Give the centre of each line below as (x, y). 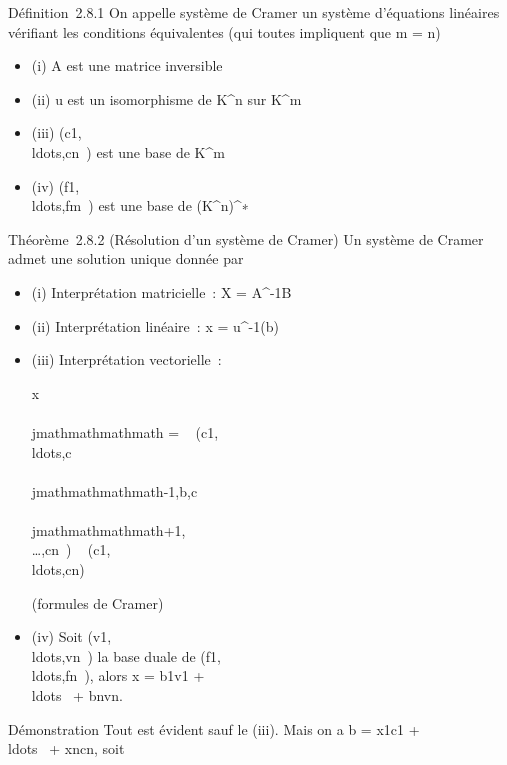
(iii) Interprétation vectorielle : (126, 359)
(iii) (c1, (56, 132)
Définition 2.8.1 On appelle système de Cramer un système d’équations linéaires (254, 12)
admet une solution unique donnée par (126, 258)
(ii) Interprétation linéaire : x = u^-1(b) (155, 325)
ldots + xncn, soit (66, 748)
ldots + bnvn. (77, 695)
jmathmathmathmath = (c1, (125, 431)
